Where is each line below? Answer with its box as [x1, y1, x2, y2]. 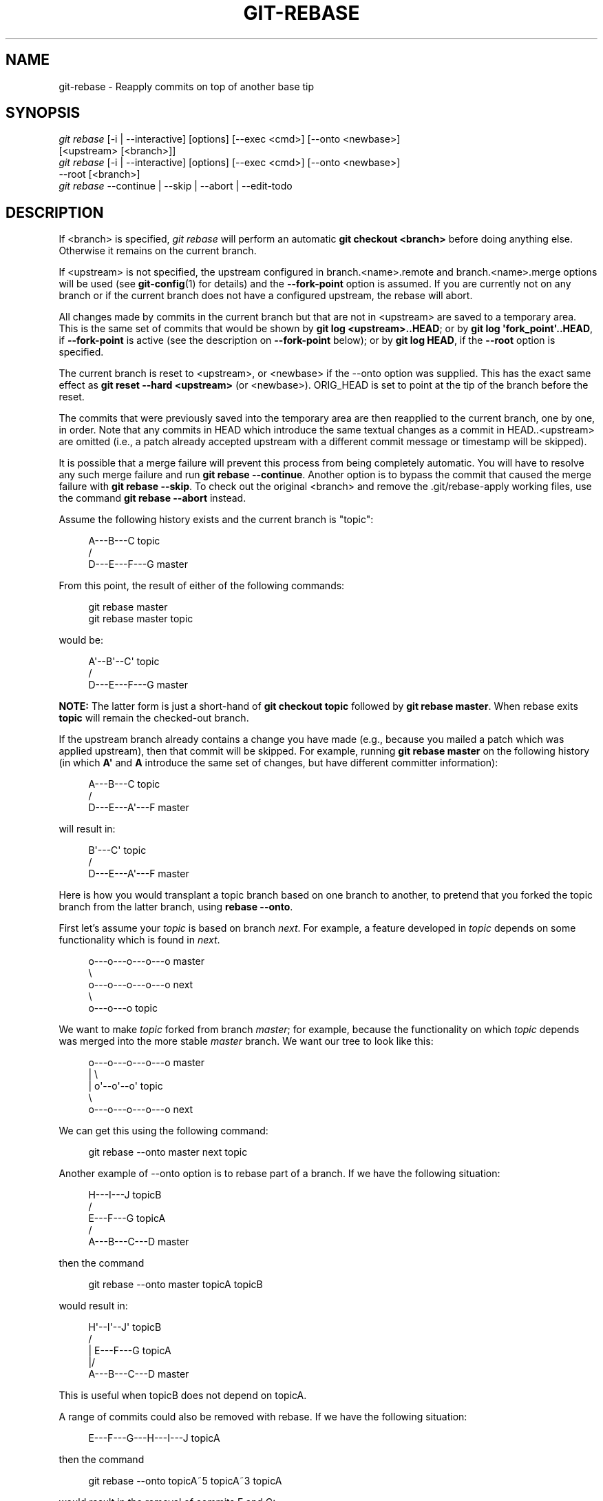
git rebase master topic [88, 613, 193, 625]
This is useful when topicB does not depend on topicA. [59, 1389, 307, 1402]
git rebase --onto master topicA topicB [88, 1278, 263, 1291]
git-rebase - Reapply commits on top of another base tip [59, 80, 315, 92]
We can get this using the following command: [59, 1125, 268, 1137]
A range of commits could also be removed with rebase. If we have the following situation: [59, 1411, 467, 1423]
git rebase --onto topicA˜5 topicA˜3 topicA [88, 1475, 282, 1487]
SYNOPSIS [6, 104, 81, 122]
